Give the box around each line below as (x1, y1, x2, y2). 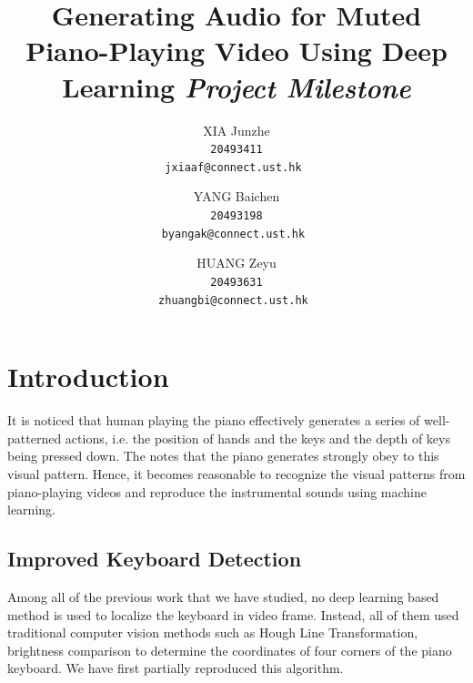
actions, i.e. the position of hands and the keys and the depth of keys (65, 428, 450, 447)
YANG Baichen (193, 187, 280, 206)
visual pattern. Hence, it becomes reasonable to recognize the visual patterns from (7, 464, 466, 483)
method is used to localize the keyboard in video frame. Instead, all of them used (7, 605, 459, 624)
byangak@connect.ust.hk (161, 227, 306, 240)
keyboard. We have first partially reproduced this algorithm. (7, 658, 344, 678)
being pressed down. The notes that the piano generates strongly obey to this (7, 446, 439, 465)
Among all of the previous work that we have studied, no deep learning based (7, 586, 439, 606)
